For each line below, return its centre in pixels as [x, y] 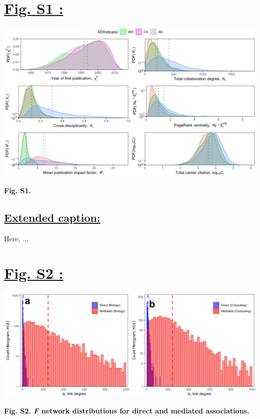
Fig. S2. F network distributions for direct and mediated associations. [127, 411]
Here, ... [16, 238]
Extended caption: [52, 217]
